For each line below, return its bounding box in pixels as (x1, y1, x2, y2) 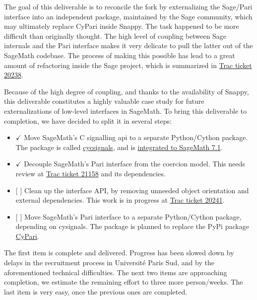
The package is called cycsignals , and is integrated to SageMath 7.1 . (15, 142, 223, 152)
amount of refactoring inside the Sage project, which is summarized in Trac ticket (4, 60, 252, 70)
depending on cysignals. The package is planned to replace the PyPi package (15, 221, 249, 231)
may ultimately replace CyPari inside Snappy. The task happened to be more (4, 21, 239, 31)
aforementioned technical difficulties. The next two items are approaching (4, 267, 227, 277)
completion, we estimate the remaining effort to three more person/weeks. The (4, 277, 243, 287)
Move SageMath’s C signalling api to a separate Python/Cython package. (24, 132, 248, 143)
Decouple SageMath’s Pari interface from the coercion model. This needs (24, 158, 245, 169)
